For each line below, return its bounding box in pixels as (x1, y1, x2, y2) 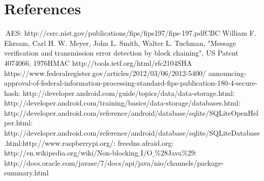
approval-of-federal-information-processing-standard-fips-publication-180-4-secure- (4, 77, 258, 88)
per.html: (4, 117, 33, 128)
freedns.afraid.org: (118, 137, 174, 148)
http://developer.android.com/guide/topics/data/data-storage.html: (22, 87, 235, 98)
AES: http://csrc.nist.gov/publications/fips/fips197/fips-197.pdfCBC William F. (6, 28, 256, 38)
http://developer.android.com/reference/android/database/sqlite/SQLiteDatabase (4, 127, 260, 138)
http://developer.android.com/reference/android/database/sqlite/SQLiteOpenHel (4, 107, 258, 118)
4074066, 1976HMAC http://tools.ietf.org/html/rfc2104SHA (4, 57, 192, 68)
